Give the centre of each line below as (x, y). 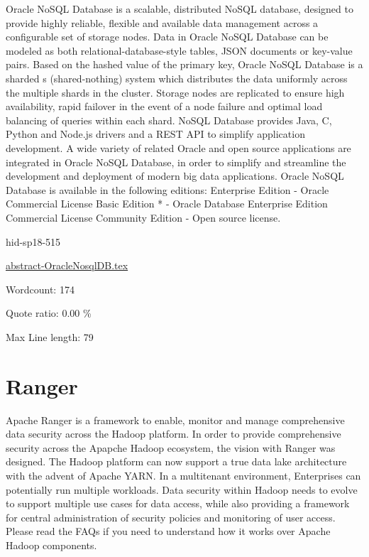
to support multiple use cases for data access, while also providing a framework (178, 503)
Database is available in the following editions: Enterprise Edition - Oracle (167, 189)
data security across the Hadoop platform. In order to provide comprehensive (174, 434)
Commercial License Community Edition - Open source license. (143, 217)
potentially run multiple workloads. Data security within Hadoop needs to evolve (182, 489)
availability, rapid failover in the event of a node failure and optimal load (164, 106)
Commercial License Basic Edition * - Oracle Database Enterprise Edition (167, 204)
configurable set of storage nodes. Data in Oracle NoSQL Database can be (167, 37)
